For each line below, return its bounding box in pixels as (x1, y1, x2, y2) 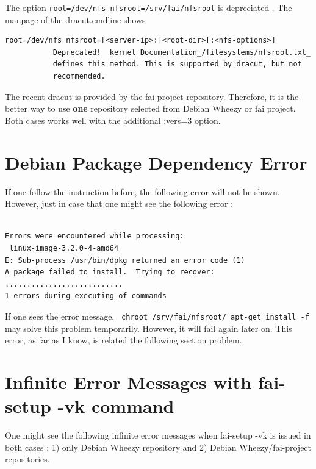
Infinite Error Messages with (5, 369, 251, 394)
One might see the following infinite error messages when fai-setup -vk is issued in (5, 429, 311, 442)
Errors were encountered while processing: (5, 232, 184, 241)
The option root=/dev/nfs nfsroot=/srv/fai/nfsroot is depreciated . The (5, 1, 292, 13)
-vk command (57, 393, 174, 418)
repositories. (5, 453, 50, 465)
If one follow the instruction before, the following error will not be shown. (5, 185, 280, 198)
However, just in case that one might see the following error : (5, 197, 234, 210)
